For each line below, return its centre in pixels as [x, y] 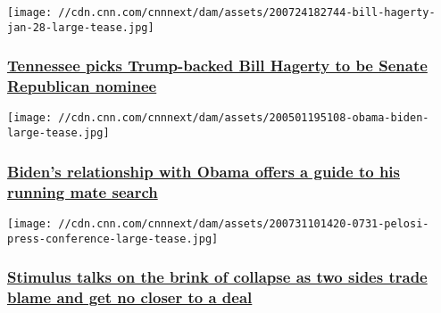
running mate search [83, 191]
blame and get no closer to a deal [130, 297]
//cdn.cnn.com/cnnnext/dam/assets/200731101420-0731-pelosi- [244, 223]
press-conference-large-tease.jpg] [113, 239]
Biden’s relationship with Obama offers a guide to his [204, 171]
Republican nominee [82, 86]
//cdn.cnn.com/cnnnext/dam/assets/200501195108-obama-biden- [244, 118]
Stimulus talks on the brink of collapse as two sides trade [217, 277]
